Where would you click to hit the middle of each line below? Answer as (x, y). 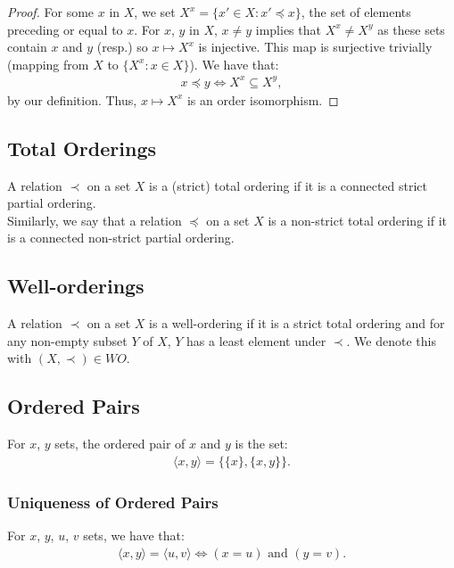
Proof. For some (51, 12)
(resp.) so (122, 47)
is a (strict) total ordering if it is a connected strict (289, 185)
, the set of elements (356, 12)
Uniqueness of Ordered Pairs (113, 502)
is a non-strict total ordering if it (357, 220)
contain (27, 47)
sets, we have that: (134, 535)
